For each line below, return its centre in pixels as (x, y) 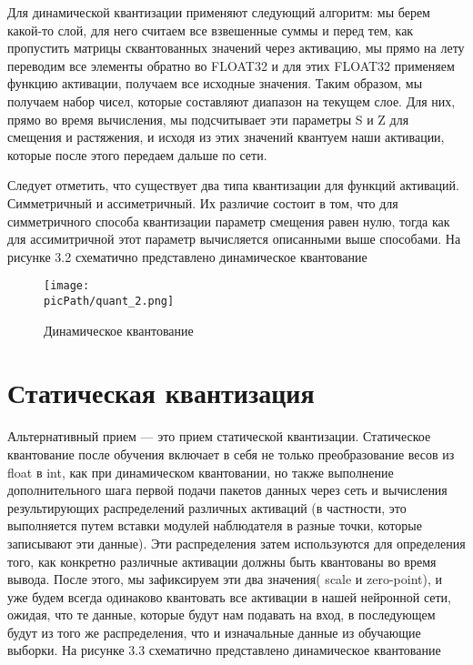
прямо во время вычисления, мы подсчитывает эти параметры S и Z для (208, 119)
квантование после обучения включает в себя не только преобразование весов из (231, 453)
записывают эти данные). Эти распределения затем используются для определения (236, 543)
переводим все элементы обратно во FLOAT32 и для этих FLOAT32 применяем (231, 65)
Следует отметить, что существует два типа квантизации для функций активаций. (233, 185)
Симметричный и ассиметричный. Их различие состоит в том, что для (203, 202)
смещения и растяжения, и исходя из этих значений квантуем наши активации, (226, 137)
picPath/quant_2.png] (109, 301)
